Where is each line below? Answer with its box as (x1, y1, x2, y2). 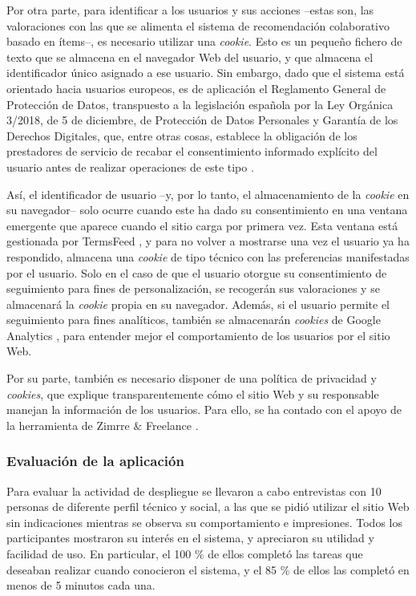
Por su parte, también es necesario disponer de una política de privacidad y (6, 370, 377, 387)
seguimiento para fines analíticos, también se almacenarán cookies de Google (6, 311, 381, 328)
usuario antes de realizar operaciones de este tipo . (6, 158, 254, 175)
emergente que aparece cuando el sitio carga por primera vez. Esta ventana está (6, 217, 398, 233)
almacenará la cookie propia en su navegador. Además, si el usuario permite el (6, 295, 390, 312)
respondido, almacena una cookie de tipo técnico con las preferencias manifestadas (6, 248, 410, 265)
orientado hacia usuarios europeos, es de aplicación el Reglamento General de (6, 79, 386, 96)
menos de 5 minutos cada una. (6, 577, 155, 594)
